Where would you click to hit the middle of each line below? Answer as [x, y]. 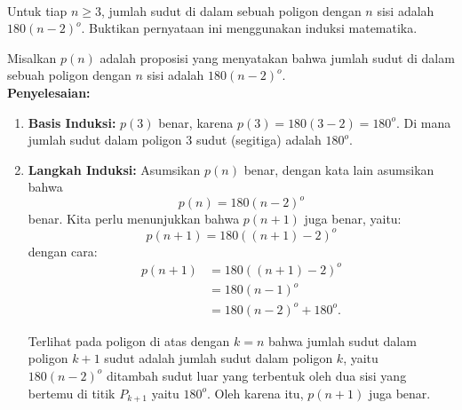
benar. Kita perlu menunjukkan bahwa [134, 219]
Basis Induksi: [72, 122]
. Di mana [423, 122]
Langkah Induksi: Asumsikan [114, 169]
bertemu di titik [72, 393]
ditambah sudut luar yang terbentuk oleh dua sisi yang [257, 375]
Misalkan [32, 57]
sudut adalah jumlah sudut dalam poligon [219, 358]
